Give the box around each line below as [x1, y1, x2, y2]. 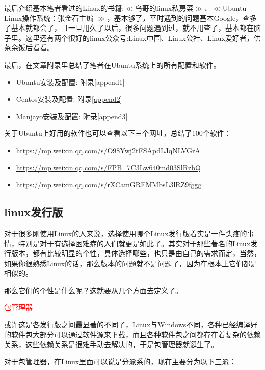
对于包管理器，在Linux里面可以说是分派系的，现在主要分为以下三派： [4, 356, 236, 366]
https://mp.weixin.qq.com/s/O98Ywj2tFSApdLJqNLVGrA [16, 145, 201, 155]
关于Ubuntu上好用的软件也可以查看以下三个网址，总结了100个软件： [4, 128, 231, 138]
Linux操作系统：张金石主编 [4, 12, 94, 23]
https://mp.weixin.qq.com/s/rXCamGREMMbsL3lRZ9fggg [16, 179, 202, 190]
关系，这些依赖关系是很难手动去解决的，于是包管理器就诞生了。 [4, 339, 218, 350]
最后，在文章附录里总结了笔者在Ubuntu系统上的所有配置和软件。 [4, 59, 221, 70]
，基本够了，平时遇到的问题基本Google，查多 [107, 12, 257, 23]
